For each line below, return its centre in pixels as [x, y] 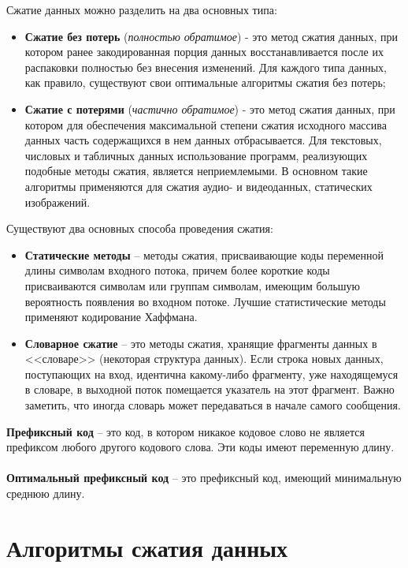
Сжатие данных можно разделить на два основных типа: [142, 9]
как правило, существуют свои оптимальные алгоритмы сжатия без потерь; [205, 82]
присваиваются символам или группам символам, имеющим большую [193, 285]
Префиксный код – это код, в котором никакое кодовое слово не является [185, 431]
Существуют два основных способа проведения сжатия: [140, 228]
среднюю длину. [46, 493]
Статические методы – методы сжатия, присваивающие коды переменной [204, 254]
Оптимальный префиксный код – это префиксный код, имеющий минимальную [204, 478]
